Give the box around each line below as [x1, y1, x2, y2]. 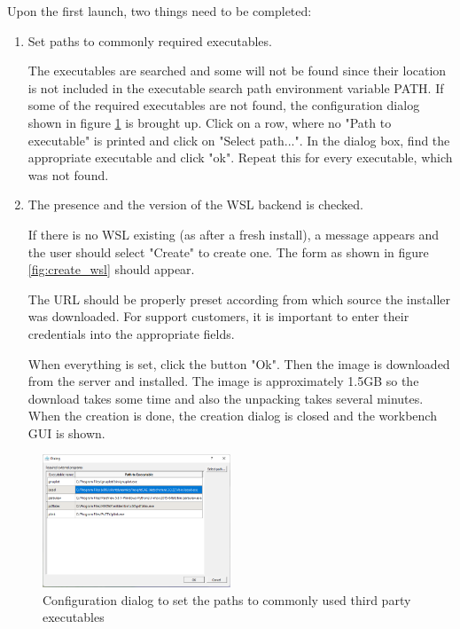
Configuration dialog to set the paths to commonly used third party [43, 590, 411, 609]
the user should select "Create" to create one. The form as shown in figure [27, 242, 429, 261]
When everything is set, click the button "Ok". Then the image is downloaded [27, 354, 450, 373]
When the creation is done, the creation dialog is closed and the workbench [27, 406, 437, 425]
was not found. [27, 165, 109, 184]
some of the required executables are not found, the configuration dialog [27, 96, 420, 114]
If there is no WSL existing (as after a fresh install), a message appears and [27, 224, 440, 243]
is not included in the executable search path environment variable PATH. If [27, 78, 444, 97]
